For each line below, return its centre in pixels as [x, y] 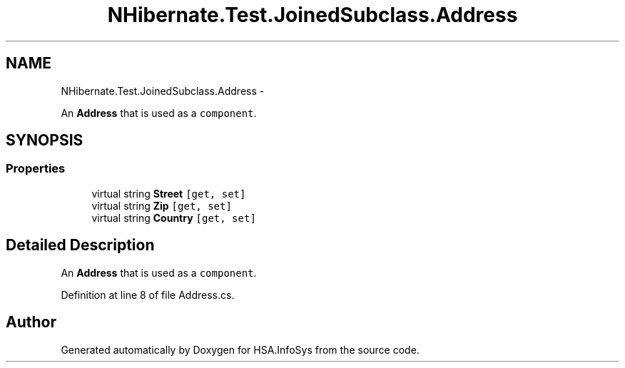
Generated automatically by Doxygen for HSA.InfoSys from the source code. [240, 349]
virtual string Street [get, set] [169, 193]
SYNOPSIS [45, 140]
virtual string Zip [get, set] [162, 205]
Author [31, 322]
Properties [36, 169]
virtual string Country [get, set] [174, 218]
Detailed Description [80, 245]
